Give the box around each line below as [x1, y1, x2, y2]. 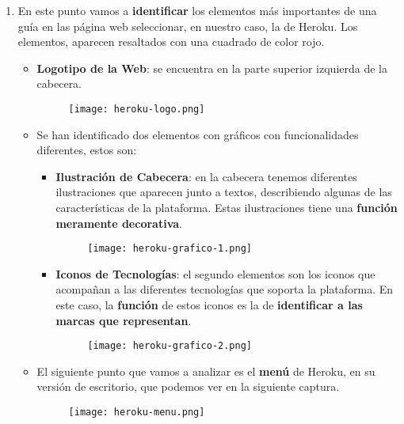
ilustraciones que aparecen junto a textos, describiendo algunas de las [55, 184, 392, 200]
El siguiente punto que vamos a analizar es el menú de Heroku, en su [36, 362, 375, 379]
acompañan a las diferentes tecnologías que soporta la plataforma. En [55, 281, 394, 297]
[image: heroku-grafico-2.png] [87, 340, 252, 352]
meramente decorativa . [55, 214, 182, 231]
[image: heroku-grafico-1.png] [87, 243, 252, 255]
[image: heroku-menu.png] [68, 407, 205, 418]
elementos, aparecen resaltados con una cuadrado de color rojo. [17, 33, 325, 50]
